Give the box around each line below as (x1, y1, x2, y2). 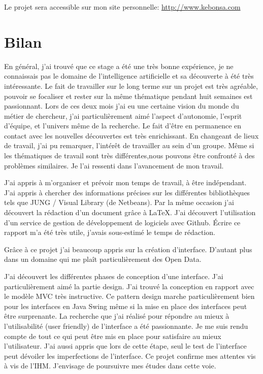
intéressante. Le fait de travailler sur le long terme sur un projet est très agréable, (4, 80, 258, 91)
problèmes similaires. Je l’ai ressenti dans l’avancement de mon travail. (4, 160, 224, 171)
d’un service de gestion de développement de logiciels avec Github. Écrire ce (4, 217, 241, 227)
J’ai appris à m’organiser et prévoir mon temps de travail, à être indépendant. (4, 177, 247, 188)
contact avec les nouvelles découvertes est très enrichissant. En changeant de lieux (4, 130, 259, 141)
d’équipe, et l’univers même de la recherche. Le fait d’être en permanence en (4, 120, 242, 131)
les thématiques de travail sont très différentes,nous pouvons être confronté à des (4, 150, 255, 161)
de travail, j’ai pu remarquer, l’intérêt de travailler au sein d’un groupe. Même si (4, 140, 254, 151)
